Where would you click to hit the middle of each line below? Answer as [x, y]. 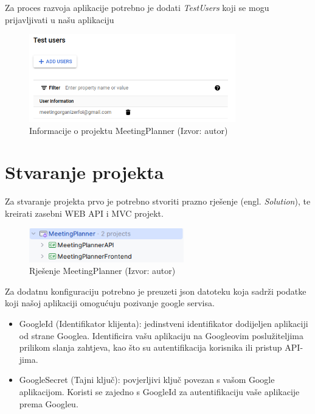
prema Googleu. [49, 403]
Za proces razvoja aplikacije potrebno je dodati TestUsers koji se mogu [137, 7]
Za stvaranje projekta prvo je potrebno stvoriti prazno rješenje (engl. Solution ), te [158, 201]
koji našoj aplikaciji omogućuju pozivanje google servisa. [110, 303]
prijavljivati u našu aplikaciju [60, 19]
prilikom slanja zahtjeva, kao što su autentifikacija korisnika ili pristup [151, 347]
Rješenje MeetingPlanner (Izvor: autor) [102, 271]
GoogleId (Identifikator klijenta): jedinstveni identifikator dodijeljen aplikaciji [164, 323]
